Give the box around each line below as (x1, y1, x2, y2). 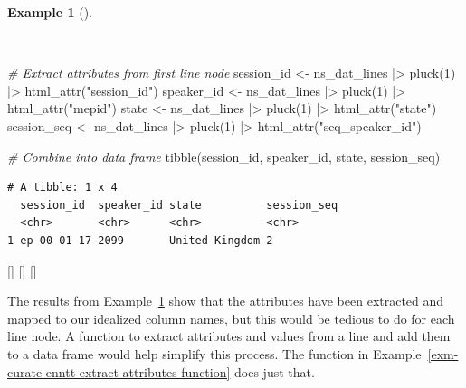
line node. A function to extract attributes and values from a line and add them (7, 326, 451, 345)
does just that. (234, 362, 315, 381)
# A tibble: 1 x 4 (7, 181, 118, 194)
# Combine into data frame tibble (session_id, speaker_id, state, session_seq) (7, 147, 441, 166)
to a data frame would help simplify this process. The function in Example (7, 344, 422, 363)
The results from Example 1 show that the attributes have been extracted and (7, 291, 444, 310)
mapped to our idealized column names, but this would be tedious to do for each (7, 308, 455, 327)
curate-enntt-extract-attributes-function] (7, 362, 231, 381)
